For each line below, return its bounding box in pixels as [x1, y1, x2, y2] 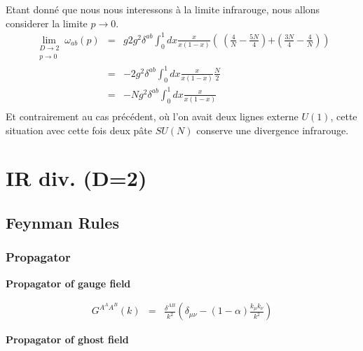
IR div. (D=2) [6, 164, 147, 192]
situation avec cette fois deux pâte [6, 122, 152, 137]
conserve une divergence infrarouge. [196, 122, 349, 137]
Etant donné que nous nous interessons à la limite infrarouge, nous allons [6, 2, 320, 16]
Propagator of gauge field [6, 275, 131, 290]
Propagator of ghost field [6, 332, 129, 347]
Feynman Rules [6, 212, 119, 234]
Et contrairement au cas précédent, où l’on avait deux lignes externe [6, 109, 299, 124]
